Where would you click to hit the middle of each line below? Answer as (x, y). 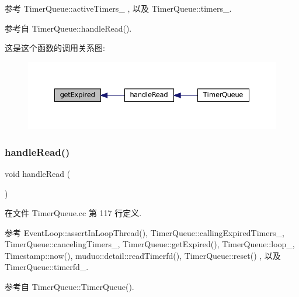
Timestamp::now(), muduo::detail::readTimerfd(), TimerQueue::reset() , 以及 (143, 255)
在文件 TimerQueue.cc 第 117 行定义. (73, 213)
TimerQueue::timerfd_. (47, 267)
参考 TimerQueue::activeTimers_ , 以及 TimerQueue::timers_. (118, 8)
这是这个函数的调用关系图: (55, 48)
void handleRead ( (38, 173)
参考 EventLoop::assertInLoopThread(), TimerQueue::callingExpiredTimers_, (145, 232)
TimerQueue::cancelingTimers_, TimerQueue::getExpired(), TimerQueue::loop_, (150, 244)
